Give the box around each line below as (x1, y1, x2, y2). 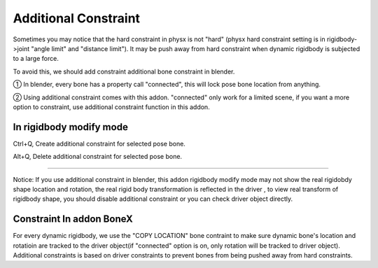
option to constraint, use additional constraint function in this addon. (13, 102, 210, 111)
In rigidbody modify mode (13, 121, 129, 133)
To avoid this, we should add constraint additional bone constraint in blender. (13, 67, 235, 76)
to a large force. (13, 55, 59, 63)
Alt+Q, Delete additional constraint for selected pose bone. (13, 153, 182, 161)
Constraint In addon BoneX (13, 213, 133, 225)
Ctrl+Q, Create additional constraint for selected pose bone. (13, 139, 185, 148)
